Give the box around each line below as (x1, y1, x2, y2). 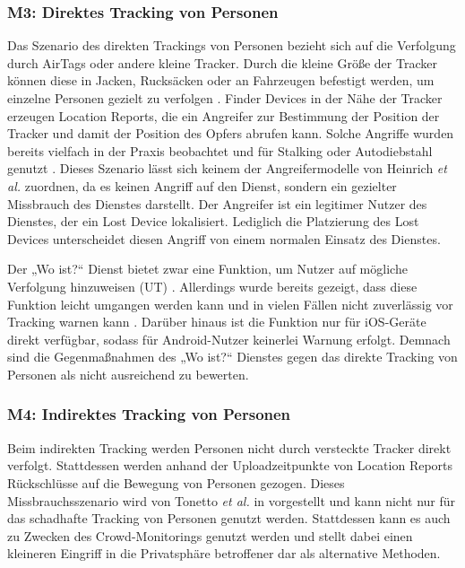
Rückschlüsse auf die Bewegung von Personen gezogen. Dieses (7, 473, 345, 492)
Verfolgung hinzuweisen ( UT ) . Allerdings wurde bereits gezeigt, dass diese (7, 276, 418, 295)
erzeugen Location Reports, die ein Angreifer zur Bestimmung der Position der (7, 106, 440, 125)
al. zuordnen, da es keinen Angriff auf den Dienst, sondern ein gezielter (7, 176, 397, 195)
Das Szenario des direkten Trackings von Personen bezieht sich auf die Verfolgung (7, 36, 456, 55)
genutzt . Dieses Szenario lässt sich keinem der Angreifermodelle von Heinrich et (7, 159, 447, 178)
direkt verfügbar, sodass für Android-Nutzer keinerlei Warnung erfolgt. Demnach (7, 329, 451, 348)
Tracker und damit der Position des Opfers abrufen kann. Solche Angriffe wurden (7, 124, 454, 143)
